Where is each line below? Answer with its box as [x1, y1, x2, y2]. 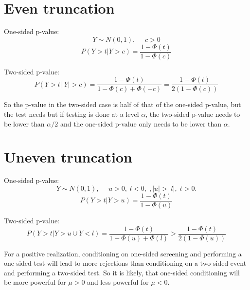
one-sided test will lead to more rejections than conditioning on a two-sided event [4, 258, 247, 268]
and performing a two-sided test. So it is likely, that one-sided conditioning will [4, 267, 240, 277]
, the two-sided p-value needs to [145, 109, 240, 119]
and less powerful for [87, 277, 149, 287]
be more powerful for [4, 277, 66, 287]
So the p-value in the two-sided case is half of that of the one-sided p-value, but [4, 99, 241, 109]
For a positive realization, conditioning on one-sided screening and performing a [4, 248, 242, 258]
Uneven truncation [4, 147, 132, 167]
